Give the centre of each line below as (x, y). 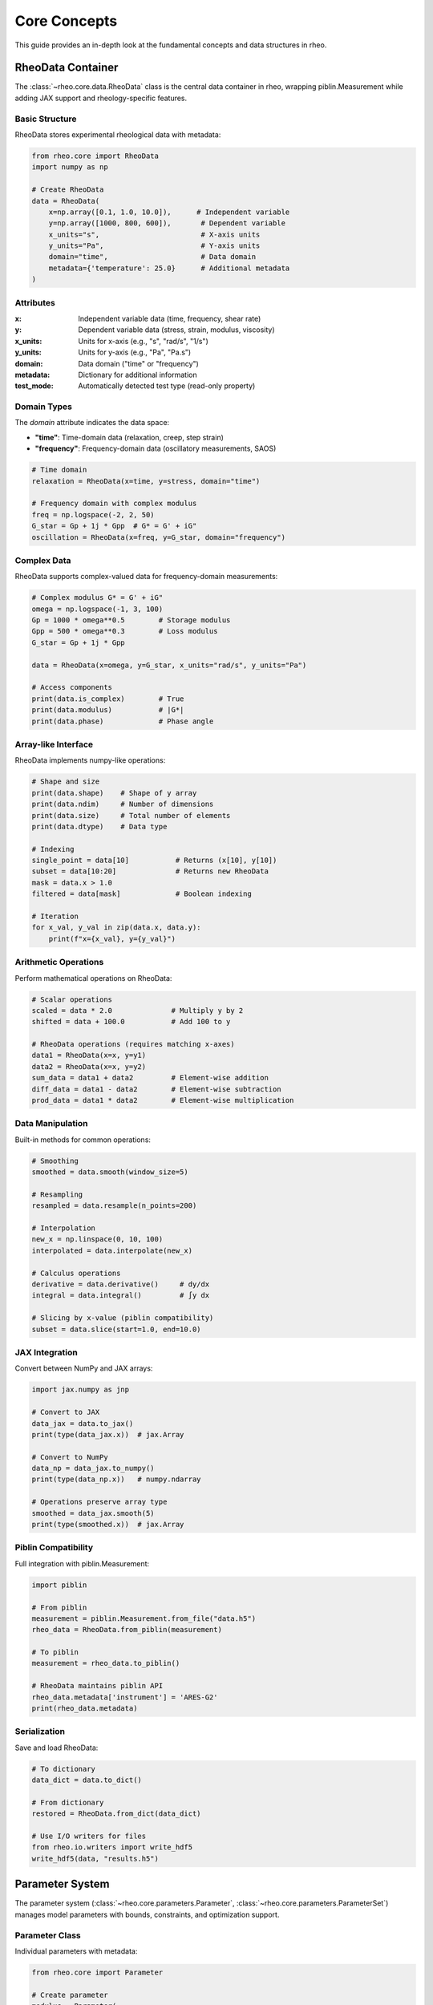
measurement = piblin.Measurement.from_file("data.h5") (144, 1618)
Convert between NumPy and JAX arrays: (84, 1368)
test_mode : (34, 386)
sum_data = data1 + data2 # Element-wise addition (150, 1078)
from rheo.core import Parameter (97, 1972)
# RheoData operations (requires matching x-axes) (134, 1044)
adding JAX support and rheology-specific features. (101, 98)
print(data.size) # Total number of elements (131, 815)
